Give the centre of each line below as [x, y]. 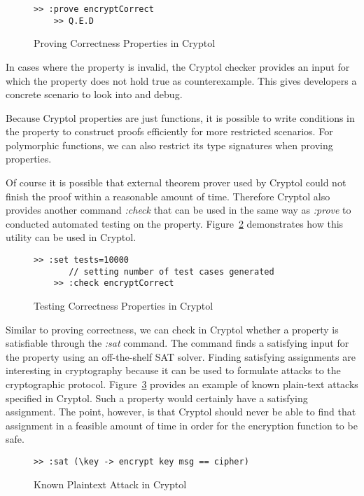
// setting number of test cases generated [171, 271]
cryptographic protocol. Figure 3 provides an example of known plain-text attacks [182, 384]
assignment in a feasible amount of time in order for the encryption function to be [182, 425]
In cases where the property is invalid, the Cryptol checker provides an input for [178, 66]
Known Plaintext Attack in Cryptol [110, 484]
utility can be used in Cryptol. [71, 237]
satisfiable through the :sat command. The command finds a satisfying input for [177, 343]
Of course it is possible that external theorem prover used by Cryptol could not [176, 182]
